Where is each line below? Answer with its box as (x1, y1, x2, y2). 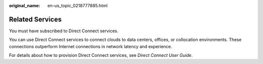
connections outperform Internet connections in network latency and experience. (9, 43, 172, 49)
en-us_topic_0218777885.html (47, 3, 108, 8)
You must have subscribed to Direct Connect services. (9, 28, 119, 34)
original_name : (9, 3, 40, 8)
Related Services (9, 15, 62, 24)
